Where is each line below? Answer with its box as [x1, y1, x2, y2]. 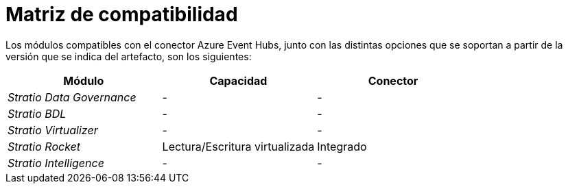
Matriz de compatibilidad [5, 3, 238, 26]
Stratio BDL [8, 106, 67, 121]
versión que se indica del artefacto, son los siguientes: [5, 50, 252, 62]
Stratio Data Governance [8, 90, 137, 104]
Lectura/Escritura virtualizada [162, 139, 315, 153]
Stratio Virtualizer [8, 123, 98, 137]
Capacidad [209, 73, 268, 88]
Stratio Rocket [8, 139, 81, 153]
